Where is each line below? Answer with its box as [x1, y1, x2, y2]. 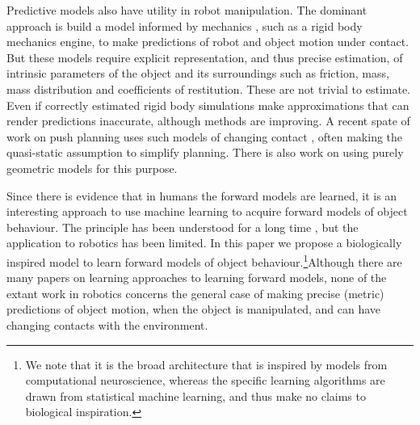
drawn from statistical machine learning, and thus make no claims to [25, 387, 366, 404]
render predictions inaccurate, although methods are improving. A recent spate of [6, 112, 410, 129]
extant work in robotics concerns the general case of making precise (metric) [6, 284, 384, 301]
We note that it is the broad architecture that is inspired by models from [25, 356, 388, 372]
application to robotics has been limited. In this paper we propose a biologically [6, 234, 402, 251]
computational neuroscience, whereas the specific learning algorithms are [25, 372, 385, 389]
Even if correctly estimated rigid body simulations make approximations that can [6, 96, 409, 113]
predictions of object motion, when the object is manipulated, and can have [6, 301, 380, 318]
